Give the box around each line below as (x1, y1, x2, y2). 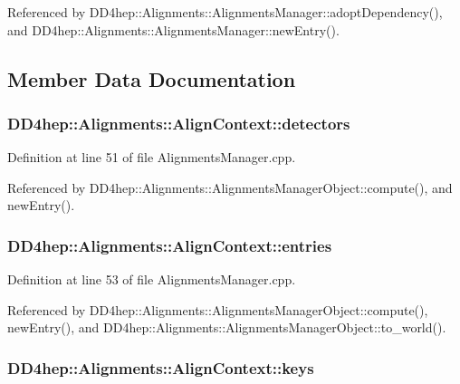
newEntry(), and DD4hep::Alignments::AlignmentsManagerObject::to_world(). (7, 318, 446, 337)
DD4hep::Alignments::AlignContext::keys (7, 356, 314, 379)
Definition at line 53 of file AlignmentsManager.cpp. (7, 270, 296, 289)
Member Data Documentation (7, 64, 296, 92)
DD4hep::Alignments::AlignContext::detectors (7, 111, 350, 134)
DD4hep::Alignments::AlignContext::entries (7, 234, 332, 256)
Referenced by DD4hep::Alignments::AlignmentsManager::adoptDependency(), (7, 3, 443, 21)
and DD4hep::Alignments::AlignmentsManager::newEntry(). (7, 20, 340, 39)
